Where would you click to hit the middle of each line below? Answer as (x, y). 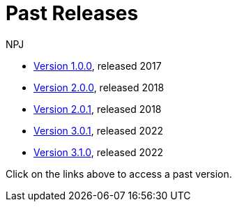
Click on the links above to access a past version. (119, 174)
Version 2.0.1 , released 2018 (98, 109)
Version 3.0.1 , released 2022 (99, 130)
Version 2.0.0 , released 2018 (99, 87)
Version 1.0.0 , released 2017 (98, 66)
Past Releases (72, 13)
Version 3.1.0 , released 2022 (99, 152)
